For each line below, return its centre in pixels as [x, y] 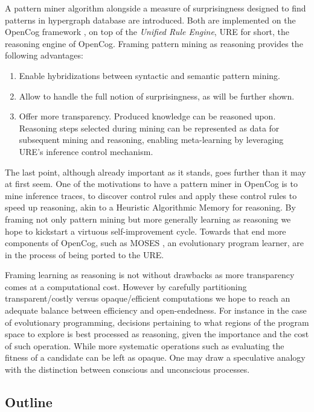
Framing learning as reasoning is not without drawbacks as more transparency [150, 275]
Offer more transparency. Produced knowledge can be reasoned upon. [147, 116]
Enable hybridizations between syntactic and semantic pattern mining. [149, 75]
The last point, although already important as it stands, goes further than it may [155, 172]
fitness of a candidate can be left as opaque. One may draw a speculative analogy [155, 357]
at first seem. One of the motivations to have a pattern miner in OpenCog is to [151, 184]
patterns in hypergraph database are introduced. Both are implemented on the [150, 20]
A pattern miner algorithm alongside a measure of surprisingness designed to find [155, 8]
